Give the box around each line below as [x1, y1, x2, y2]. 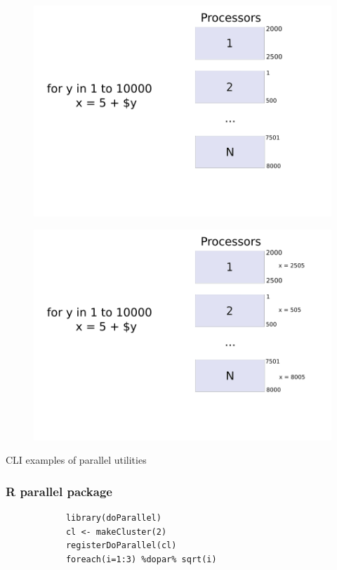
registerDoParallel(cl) [65, 540, 177, 551]
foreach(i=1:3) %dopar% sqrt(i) [65, 555, 217, 565]
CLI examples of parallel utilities [6, 452, 147, 467]
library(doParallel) [65, 513, 161, 524]
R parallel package [6, 482, 112, 500]
